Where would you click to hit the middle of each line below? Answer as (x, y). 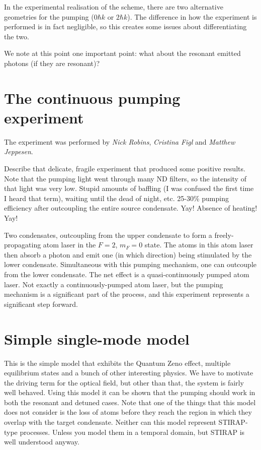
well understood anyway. (42, 442)
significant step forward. (41, 304)
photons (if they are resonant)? (52, 63)
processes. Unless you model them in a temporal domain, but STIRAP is (132, 432)
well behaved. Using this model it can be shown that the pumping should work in (130, 392)
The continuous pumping (92, 98)
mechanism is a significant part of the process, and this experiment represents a (127, 294)
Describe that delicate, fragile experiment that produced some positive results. (125, 169)
